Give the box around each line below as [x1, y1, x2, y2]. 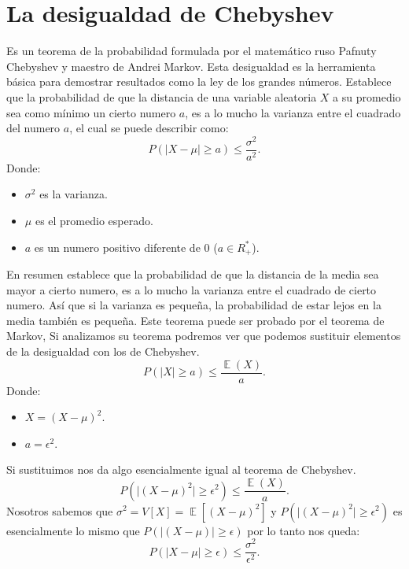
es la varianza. [39, 186, 108, 202]
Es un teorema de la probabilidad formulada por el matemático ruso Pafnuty [6, 42, 377, 59]
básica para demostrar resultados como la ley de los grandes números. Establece [6, 73, 392, 90]
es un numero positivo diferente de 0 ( [34, 238, 218, 255]
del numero [6, 120, 61, 136]
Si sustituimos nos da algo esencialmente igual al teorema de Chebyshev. [6, 461, 356, 478]
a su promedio [333, 88, 401, 105]
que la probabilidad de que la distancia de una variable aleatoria [6, 88, 317, 105]
